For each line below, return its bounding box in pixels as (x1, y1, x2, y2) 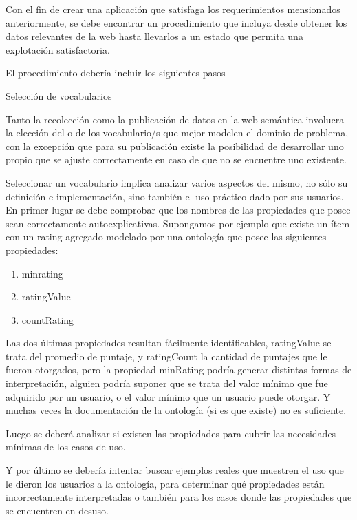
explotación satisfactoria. (6, 42, 110, 56)
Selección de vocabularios (6, 88, 112, 103)
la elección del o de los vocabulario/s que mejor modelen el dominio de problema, (6, 125, 349, 140)
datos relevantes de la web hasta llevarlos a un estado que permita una (6, 29, 303, 43)
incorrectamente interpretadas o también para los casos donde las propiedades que (6, 490, 352, 504)
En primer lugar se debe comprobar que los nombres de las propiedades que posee (6, 202, 351, 217)
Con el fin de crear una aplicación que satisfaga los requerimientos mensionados (6, 2, 340, 16)
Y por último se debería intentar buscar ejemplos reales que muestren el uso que (6, 463, 344, 477)
